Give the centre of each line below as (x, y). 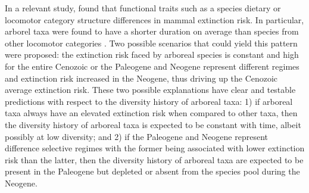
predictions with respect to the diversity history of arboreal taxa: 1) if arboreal (149, 101)
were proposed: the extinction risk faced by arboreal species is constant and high (152, 55)
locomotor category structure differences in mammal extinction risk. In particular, (154, 19)
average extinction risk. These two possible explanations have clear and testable (150, 90)
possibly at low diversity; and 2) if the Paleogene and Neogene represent (136, 136)
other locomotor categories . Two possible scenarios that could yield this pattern (151, 43)
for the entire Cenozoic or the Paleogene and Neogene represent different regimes (152, 66)
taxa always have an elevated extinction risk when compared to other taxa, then (151, 113)
